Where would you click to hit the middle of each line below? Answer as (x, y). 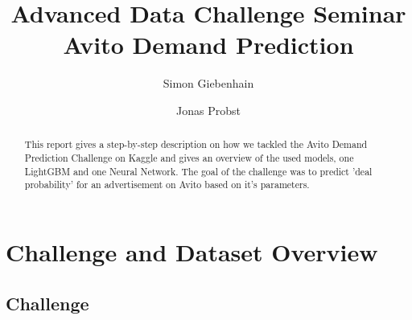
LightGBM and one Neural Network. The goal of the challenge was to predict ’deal (198, 171)
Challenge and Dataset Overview (192, 251)
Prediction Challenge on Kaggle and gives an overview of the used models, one (189, 157)
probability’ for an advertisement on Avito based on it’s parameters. (167, 185)
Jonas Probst (208, 110)
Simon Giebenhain (208, 83)
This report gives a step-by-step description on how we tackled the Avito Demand (196, 144)
